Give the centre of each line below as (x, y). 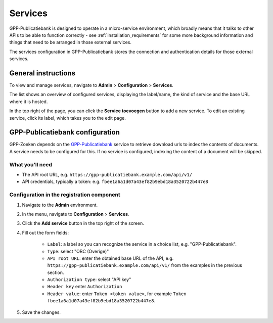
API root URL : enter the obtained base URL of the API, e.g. (110, 258)
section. (56, 272)
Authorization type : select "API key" (89, 280)
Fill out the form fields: (45, 233)
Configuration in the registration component (65, 195)
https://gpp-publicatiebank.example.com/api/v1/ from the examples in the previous (145, 265)
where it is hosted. (29, 102)
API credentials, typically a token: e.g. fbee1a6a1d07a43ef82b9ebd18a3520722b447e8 (115, 181)
